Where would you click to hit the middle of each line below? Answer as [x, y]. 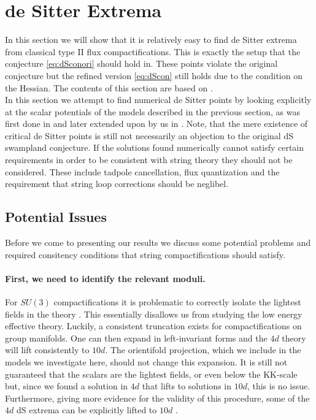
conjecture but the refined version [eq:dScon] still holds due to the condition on [154, 75]
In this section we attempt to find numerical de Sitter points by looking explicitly [158, 100]
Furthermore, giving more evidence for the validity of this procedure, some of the [157, 398]
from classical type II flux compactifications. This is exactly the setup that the [153, 51]
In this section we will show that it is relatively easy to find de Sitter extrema [151, 40]
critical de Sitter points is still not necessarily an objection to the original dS [149, 135]
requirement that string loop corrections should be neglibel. [117, 184]
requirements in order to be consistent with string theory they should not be [149, 160]
